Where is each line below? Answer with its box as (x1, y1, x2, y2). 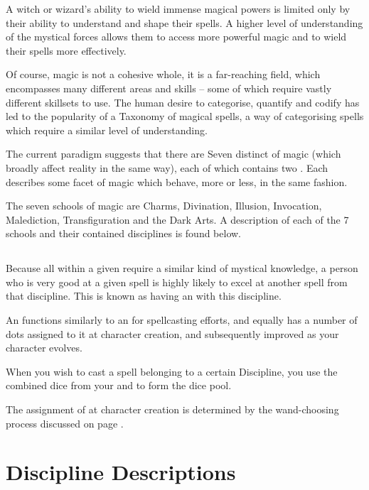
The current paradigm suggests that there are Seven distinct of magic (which (6, 146, 341, 161)
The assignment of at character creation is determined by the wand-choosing (6, 402, 339, 417)
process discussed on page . (6, 415, 124, 430)
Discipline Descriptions (6, 457, 236, 486)
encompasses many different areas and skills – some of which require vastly (6, 80, 332, 95)
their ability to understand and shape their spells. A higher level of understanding (6, 15, 363, 30)
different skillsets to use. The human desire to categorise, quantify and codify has (6, 94, 360, 109)
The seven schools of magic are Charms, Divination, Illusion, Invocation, (6, 198, 322, 213)
